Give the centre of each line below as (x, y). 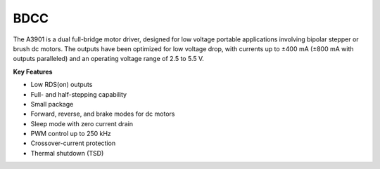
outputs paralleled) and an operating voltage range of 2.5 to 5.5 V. (108, 59)
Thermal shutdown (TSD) (67, 153)
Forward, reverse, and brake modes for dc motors (103, 114)
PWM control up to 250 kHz (71, 134)
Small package (52, 104)
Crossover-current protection (73, 143)
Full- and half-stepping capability (78, 94)
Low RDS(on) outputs (62, 85)
